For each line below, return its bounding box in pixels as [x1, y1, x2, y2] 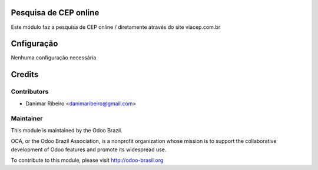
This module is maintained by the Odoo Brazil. [11, 126, 123, 134]
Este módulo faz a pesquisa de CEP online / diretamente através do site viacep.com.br [11, 24, 221, 31]
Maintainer [11, 115, 43, 123]
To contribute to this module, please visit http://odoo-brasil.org [11, 156, 164, 164]
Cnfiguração [11, 39, 58, 49]
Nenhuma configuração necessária [11, 54, 97, 61]
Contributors [11, 88, 49, 96]
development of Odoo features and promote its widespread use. [11, 146, 167, 153]
